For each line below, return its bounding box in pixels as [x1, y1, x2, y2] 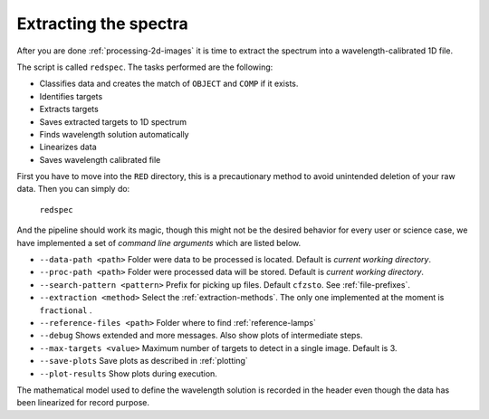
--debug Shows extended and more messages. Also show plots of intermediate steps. [39, 330, 363, 341]
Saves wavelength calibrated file [39, 154, 161, 165]
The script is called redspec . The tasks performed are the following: [16, 62, 273, 72]
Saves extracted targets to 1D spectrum [39, 116, 187, 127]
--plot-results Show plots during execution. [39, 367, 217, 379]
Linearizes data [39, 141, 97, 153]
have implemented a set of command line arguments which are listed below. [16, 237, 302, 248]
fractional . [39, 304, 92, 316]
